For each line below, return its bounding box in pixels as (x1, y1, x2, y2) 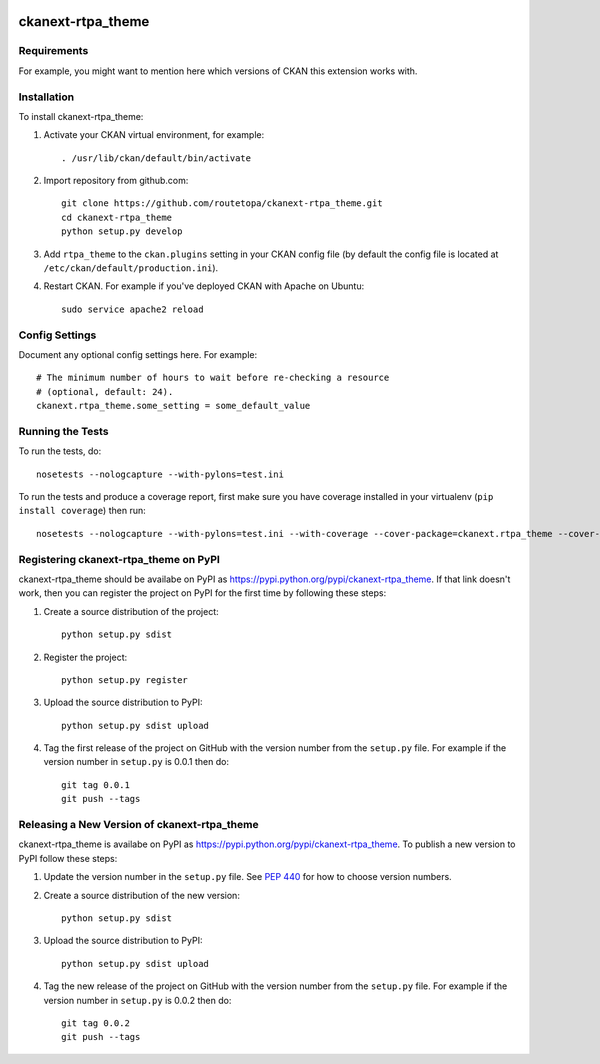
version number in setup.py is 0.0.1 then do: (43, 756, 230, 768)
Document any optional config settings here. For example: (18, 348, 258, 360)
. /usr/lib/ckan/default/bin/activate (61, 152, 252, 164)
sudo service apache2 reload (61, 303, 204, 315)
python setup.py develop (61, 226, 183, 237)
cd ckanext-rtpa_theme (61, 211, 173, 223)
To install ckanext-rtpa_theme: (18, 110, 144, 122)
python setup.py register (61, 674, 189, 685)
